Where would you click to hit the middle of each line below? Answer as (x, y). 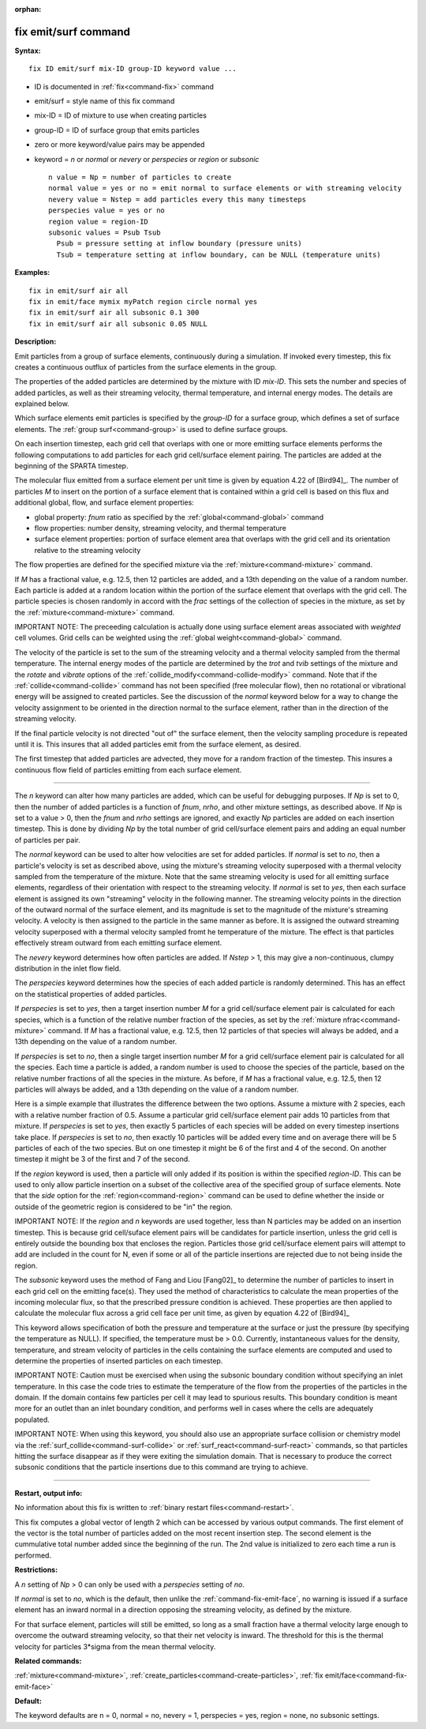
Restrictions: (36, 1570)
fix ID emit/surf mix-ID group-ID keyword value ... (133, 69)
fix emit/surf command (72, 32)
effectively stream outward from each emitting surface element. (118, 943)
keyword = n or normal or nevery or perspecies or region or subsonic (147, 159)
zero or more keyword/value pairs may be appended (120, 145)
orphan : (28, 9)
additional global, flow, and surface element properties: (105, 502)
